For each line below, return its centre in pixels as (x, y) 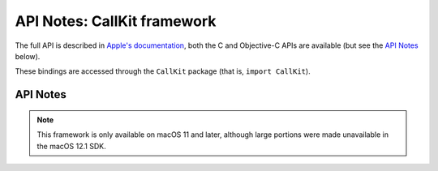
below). (28, 56)
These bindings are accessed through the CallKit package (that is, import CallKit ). (163, 71)
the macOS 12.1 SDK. (71, 146)
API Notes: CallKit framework (116, 21)
